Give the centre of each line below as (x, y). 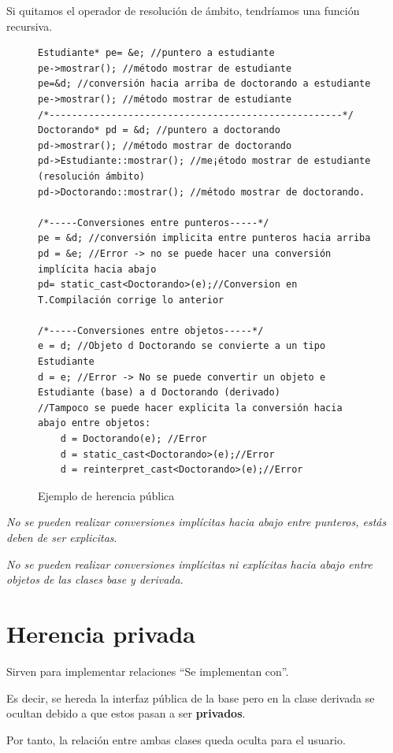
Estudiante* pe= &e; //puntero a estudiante (156, 53)
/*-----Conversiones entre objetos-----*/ (151, 330)
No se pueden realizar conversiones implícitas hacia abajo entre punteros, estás (196, 522)
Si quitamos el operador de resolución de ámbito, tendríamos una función (183, 10)
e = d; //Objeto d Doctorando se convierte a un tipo (182, 346)
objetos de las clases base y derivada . (95, 579)
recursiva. (30, 26)
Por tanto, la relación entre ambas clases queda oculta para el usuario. (176, 739)
